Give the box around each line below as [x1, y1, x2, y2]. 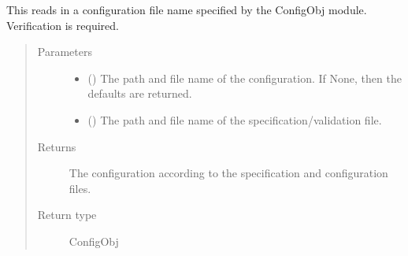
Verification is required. [6, 17, 119, 33]
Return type [37, 206, 97, 223]
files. [69, 180, 91, 196]
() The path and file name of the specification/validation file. [87, 111, 382, 128]
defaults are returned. [87, 85, 192, 102]
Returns [37, 138, 76, 154]
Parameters [37, 43, 92, 60]
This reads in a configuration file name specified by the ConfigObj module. [6, 2, 367, 17]
